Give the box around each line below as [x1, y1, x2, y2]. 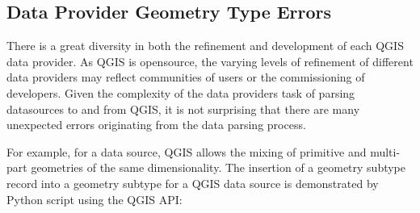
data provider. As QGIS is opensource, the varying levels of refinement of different [6, 52, 414, 69]
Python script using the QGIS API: [6, 190, 183, 207]
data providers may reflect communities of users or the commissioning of [6, 69, 365, 86]
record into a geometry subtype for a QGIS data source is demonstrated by [6, 174, 379, 191]
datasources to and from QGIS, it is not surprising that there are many [6, 100, 360, 117]
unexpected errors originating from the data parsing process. [6, 116, 306, 133]
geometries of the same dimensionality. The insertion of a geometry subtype [31, 159, 406, 176]
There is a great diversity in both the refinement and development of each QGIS [6, 37, 404, 54]
